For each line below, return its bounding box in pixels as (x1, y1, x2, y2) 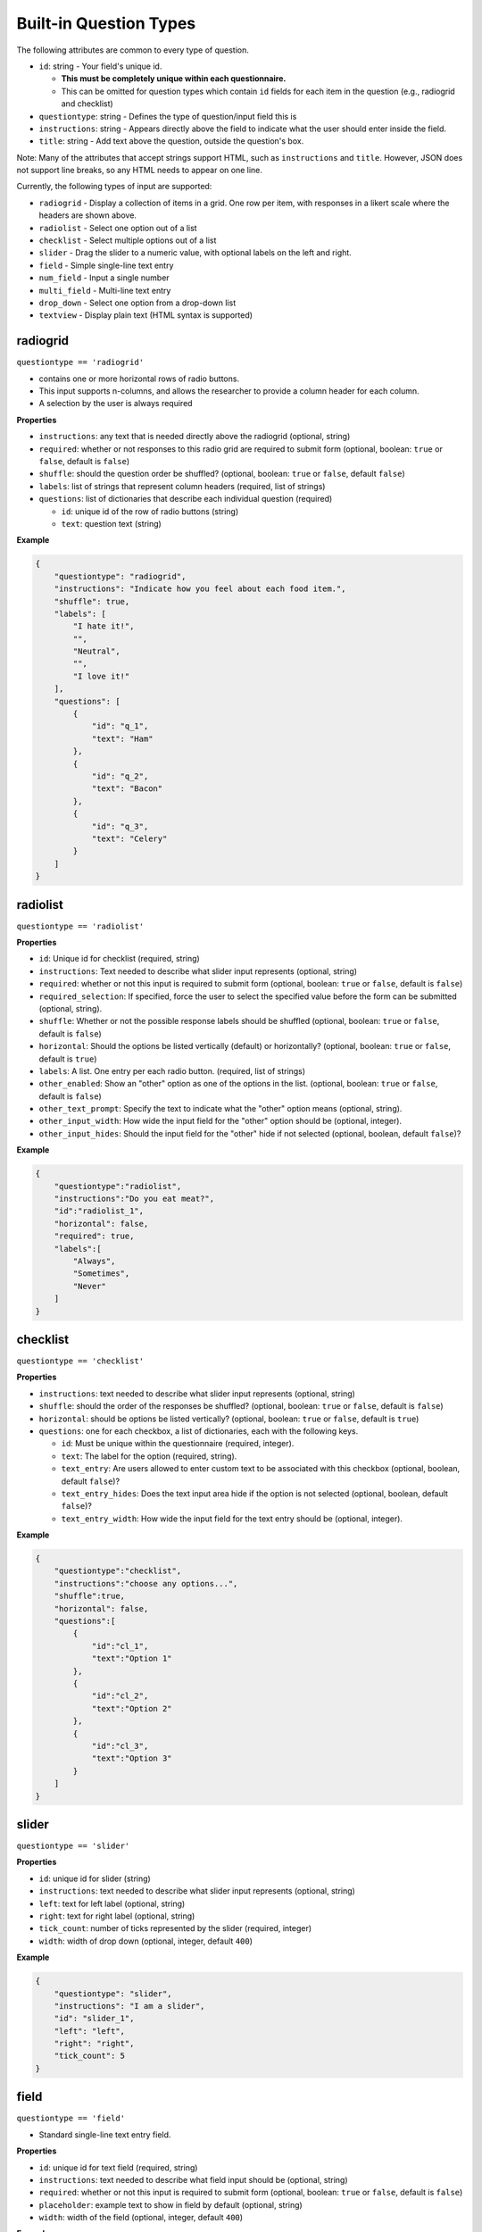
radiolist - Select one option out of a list (38, 222, 197, 233)
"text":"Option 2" (91, 1703, 173, 1713)
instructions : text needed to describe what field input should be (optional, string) (38, 2174, 348, 2185)
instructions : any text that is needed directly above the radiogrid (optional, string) (38, 431, 351, 442)
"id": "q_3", (91, 821, 149, 831)
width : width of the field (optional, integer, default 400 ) (38, 2212, 244, 2223)
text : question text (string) (61, 518, 162, 529)
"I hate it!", (72, 621, 135, 631)
